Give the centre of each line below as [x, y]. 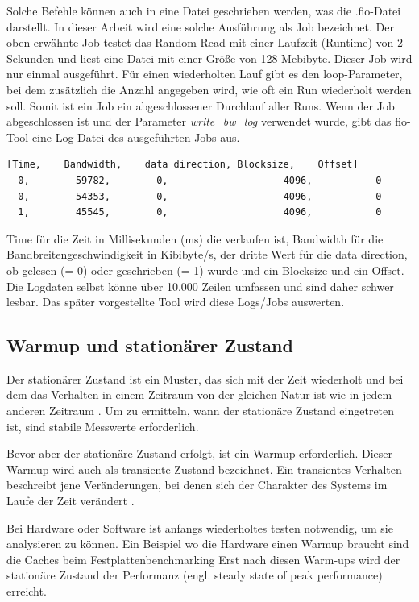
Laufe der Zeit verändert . [71, 501]
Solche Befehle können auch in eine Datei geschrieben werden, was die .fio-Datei [204, 10]
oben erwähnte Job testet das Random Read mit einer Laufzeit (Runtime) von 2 [205, 42]
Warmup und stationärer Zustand [150, 345]
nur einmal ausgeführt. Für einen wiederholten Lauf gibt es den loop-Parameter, [205, 74]
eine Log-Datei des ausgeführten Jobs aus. [136, 137]
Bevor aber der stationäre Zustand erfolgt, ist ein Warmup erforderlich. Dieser [200, 453]
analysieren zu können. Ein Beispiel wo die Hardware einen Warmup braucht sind [208, 544]
